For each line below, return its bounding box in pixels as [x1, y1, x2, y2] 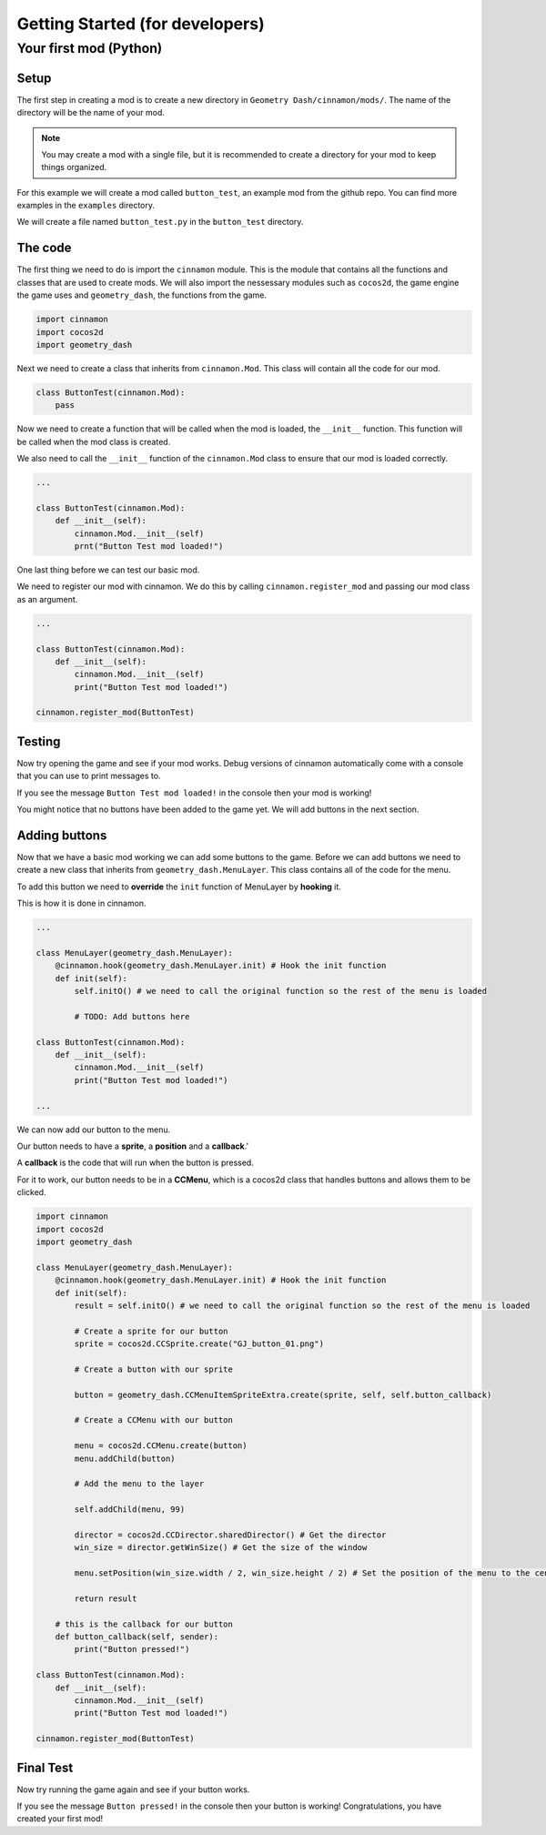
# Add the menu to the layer [74, 1479, 205, 1489]
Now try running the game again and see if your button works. [16, 1784, 250, 1795]
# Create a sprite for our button [74, 1325, 228, 1336]
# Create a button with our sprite [74, 1364, 234, 1374]
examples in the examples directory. [16, 200, 155, 211]
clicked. [16, 1187, 46, 1198]
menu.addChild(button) [74, 1453, 177, 1464]
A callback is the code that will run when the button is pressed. [16, 1157, 254, 1169]
